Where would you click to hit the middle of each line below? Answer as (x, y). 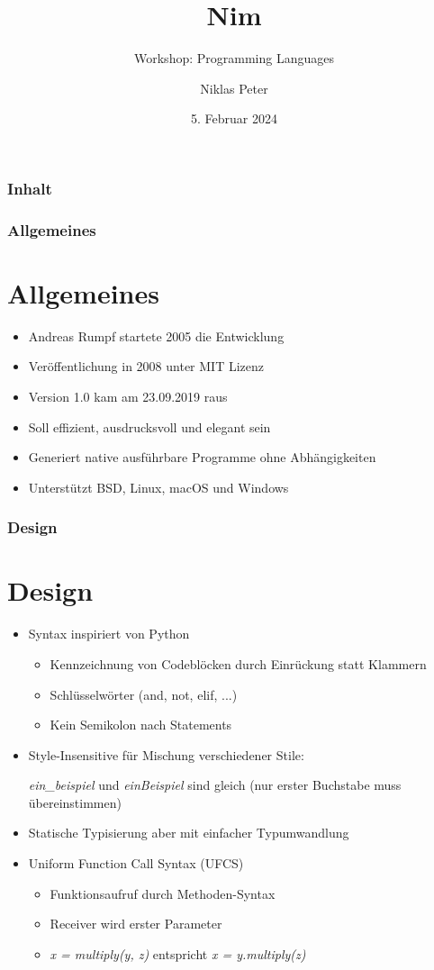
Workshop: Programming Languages (234, 58)
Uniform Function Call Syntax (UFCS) (136, 863)
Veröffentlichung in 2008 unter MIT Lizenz (146, 366)
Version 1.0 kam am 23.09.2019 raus (128, 396)
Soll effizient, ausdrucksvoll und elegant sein (149, 426)
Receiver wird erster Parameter (136, 924)
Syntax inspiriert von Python (109, 634)
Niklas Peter (234, 88)
